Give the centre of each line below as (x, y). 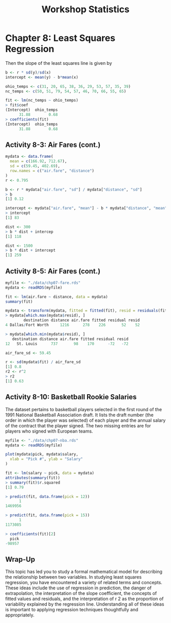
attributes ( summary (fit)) (33, 478)
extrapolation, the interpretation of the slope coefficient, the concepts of (81, 593)
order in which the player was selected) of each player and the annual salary (85, 420)
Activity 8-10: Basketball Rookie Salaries (71, 397)
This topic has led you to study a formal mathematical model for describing (84, 572)
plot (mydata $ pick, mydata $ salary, (42, 454)
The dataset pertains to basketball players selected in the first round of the (83, 409)
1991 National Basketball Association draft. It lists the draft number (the (79, 415)
